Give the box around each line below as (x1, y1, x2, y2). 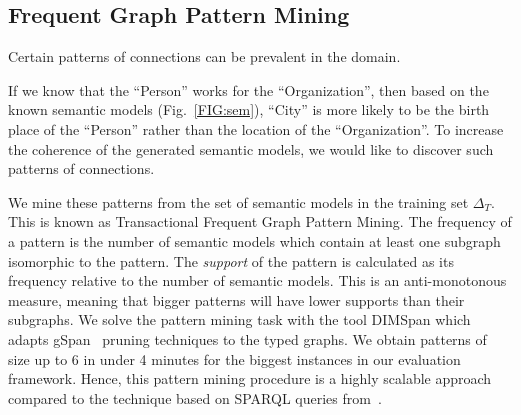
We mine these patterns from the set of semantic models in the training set (8, 191, 469, 212)
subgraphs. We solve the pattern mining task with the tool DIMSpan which (8, 309, 471, 330)
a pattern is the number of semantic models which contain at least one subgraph (8, 230, 501, 251)
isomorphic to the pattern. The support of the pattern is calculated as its (8, 250, 454, 271)
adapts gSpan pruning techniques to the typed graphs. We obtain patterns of (8, 328, 487, 349)
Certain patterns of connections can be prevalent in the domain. (8, 46, 401, 67)
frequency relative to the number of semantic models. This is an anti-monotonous (8, 270, 507, 291)
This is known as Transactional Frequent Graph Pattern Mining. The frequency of (8, 211, 512, 232)
